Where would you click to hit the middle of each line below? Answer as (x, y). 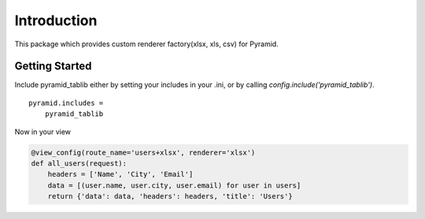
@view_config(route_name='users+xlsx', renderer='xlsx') (143, 152)
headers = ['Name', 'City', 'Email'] (120, 174)
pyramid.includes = (66, 103)
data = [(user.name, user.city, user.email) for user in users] (174, 185)
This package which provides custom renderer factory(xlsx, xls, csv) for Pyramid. (146, 44)
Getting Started (53, 66)
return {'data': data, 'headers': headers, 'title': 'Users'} (170, 197)
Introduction (56, 20)
